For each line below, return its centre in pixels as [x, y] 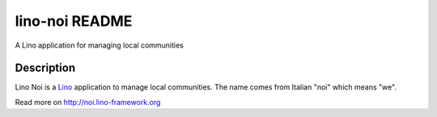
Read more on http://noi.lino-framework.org [88, 102]
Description [45, 68]
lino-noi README [74, 21]
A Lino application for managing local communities [99, 45]
